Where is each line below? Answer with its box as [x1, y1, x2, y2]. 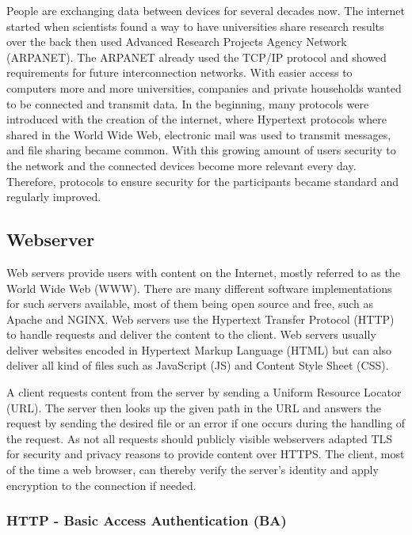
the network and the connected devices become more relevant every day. [6, 157, 357, 173]
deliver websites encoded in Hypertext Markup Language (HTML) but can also [6, 341, 392, 358]
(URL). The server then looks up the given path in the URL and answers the [6, 399, 381, 415]
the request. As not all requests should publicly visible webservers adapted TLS [6, 430, 393, 446]
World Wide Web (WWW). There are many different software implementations [6, 279, 392, 296]
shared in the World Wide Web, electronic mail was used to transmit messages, [6, 126, 391, 142]
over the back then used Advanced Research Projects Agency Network [6, 33, 347, 50]
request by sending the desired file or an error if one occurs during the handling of [6, 415, 406, 431]
